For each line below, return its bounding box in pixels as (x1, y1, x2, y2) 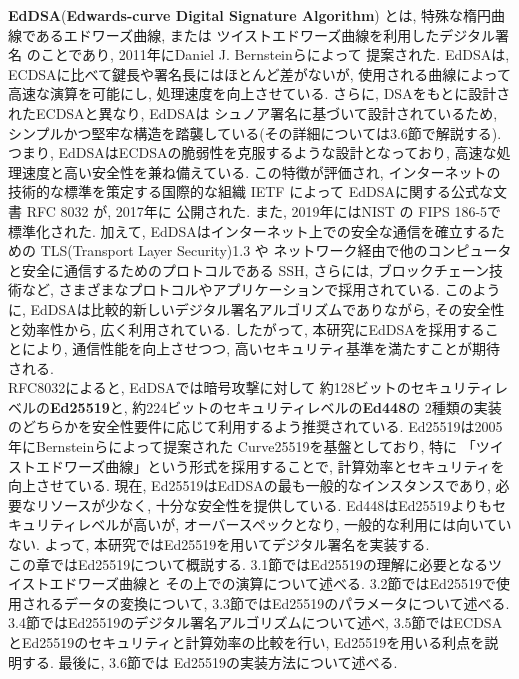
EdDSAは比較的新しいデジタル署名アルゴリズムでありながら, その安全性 (30, 298, 505, 319)
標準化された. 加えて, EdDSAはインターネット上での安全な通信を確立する (8, 220, 491, 241)
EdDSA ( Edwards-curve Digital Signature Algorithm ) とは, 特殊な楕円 (8, 5, 491, 25)
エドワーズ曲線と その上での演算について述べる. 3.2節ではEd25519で (49, 573, 496, 594)
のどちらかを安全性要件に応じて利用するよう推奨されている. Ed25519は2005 (8, 416, 503, 437)
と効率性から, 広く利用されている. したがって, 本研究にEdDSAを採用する (8, 318, 485, 339)
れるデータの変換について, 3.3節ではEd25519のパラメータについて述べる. (35, 592, 510, 613)
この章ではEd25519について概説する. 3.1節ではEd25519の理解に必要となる (8, 553, 488, 574)
